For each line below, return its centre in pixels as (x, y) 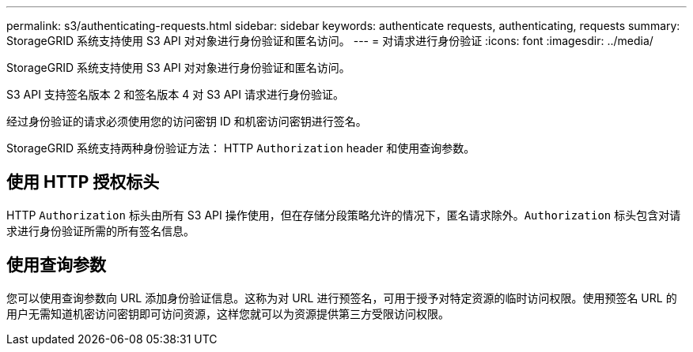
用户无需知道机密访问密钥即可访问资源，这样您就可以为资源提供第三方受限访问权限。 (228, 313)
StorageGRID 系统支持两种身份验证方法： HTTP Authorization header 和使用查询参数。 (241, 148)
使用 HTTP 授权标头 (83, 182)
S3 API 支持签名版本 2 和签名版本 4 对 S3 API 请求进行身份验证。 (175, 94)
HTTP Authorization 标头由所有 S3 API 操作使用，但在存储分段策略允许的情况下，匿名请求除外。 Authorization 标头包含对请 (344, 215)
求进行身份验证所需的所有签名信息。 (100, 230)
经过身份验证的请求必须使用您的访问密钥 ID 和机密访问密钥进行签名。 (187, 121)
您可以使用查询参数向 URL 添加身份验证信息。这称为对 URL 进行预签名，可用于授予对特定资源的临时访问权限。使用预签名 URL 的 (342, 298)
